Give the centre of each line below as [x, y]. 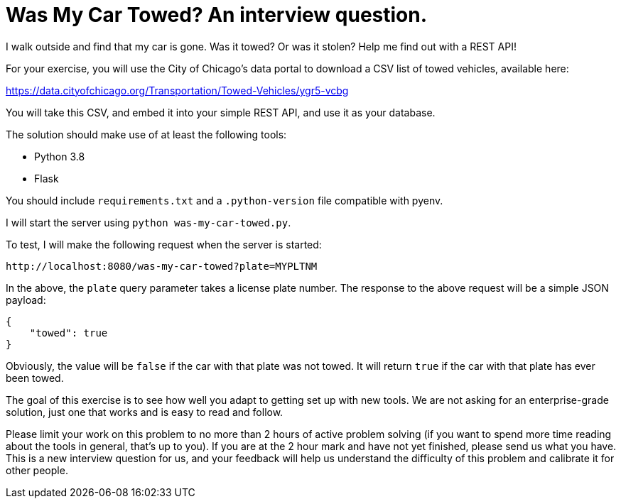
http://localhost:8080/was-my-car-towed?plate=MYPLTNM [162, 266]
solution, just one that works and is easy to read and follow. [145, 412]
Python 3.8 [60, 156]
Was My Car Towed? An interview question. [217, 15]
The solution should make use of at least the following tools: [146, 134]
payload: [26, 300]
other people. [37, 470]
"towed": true [69, 333]
